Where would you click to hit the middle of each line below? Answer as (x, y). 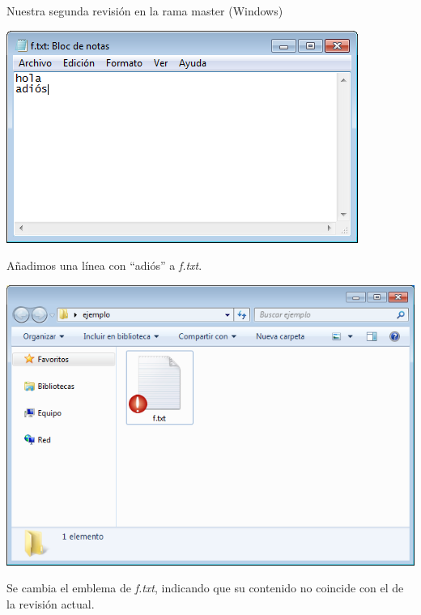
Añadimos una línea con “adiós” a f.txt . (104, 265)
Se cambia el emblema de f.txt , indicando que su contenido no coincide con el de (205, 588)
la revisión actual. (51, 603)
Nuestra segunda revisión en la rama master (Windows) (145, 11)
